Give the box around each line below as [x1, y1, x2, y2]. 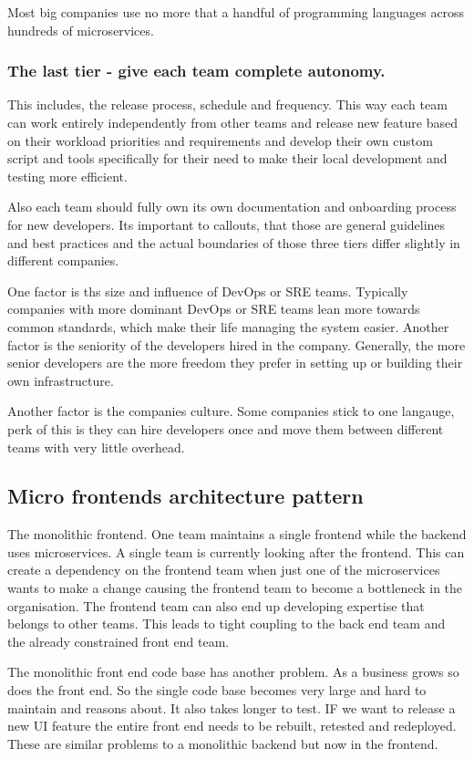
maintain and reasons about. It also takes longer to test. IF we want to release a [7, 698, 456, 717]
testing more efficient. [7, 166, 128, 185]
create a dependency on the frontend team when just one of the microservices [7, 560, 440, 579]
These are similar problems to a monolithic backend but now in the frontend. [7, 733, 438, 753]
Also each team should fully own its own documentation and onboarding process [7, 197, 457, 216]
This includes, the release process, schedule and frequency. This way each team [7, 95, 448, 114]
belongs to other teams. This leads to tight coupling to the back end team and [7, 614, 446, 633]
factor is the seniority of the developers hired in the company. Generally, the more [7, 335, 466, 354]
